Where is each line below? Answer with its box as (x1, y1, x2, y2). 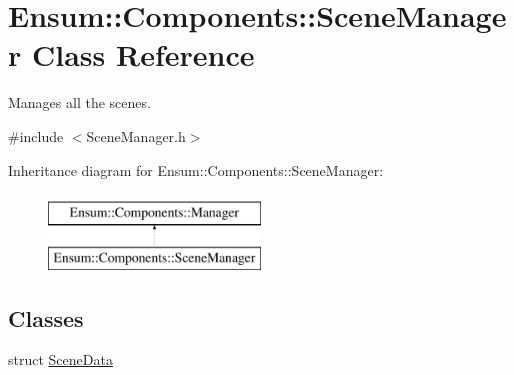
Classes (8, 302, 84, 333)
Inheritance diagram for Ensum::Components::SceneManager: (8, 159, 384, 180)
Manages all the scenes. (8, 92, 151, 113)
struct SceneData (8, 349, 113, 370)
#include (8, 125, 64, 146)
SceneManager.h (86, 125, 186, 146)
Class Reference (31, 34, 255, 75)
